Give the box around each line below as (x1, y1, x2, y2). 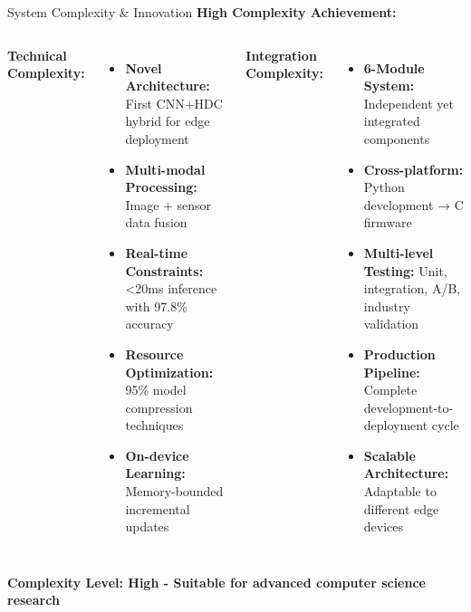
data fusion (125, 213, 187, 232)
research (7, 590, 60, 609)
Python (363, 177, 405, 196)
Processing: (125, 177, 197, 196)
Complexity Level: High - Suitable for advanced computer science (7, 572, 426, 591)
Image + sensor (125, 195, 212, 214)
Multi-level (363, 243, 434, 262)
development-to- (363, 397, 454, 416)
